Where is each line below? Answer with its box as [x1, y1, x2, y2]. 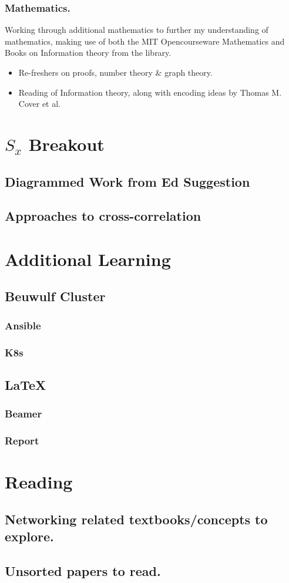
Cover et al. [18, 97, 61, 110]
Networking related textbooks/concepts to [5, 510, 268, 528]
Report [5, 433, 39, 448]
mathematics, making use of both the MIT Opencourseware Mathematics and [5, 35, 285, 47]
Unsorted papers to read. [5, 561, 161, 579]
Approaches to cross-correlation [5, 207, 201, 225]
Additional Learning [5, 247, 171, 271]
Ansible [5, 318, 41, 332]
